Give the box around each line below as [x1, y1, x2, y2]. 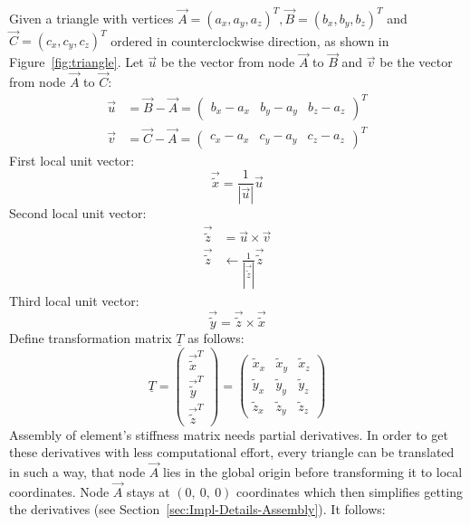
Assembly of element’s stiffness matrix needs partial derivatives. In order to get [9, 425, 448, 444]
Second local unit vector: [9, 204, 147, 223]
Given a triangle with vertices [9, 8, 174, 27]
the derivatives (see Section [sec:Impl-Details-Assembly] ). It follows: [9, 500, 386, 519]
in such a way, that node [9, 463, 146, 482]
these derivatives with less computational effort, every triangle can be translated [9, 443, 455, 462]
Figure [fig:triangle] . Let [9, 52, 144, 72]
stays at [127, 482, 170, 501]
